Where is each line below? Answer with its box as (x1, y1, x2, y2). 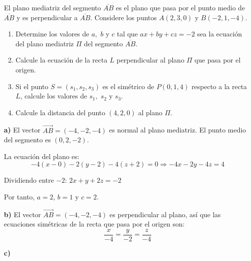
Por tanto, (4, 191, 35, 201)
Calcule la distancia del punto (15, 107, 106, 117)
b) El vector (4, 209, 41, 219)
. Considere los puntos (90, 12, 157, 22)
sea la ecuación (197, 29, 242, 39)
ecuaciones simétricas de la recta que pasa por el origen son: (4, 219, 185, 229)
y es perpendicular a (16, 12, 78, 22)
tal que (116, 29, 138, 39)
